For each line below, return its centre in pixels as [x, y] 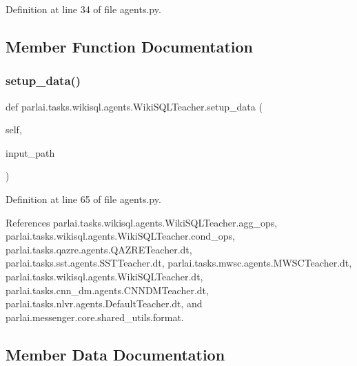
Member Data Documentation [115, 354]
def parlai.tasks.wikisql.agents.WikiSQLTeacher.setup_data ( [134, 106]
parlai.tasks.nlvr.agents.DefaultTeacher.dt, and [104, 304]
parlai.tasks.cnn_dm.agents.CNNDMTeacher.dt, [107, 290]
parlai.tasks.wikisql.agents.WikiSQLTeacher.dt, [104, 276]
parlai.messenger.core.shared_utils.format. [95, 317]
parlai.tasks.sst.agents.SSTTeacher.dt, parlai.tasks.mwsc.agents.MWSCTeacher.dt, [179, 263]
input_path [30, 152]
